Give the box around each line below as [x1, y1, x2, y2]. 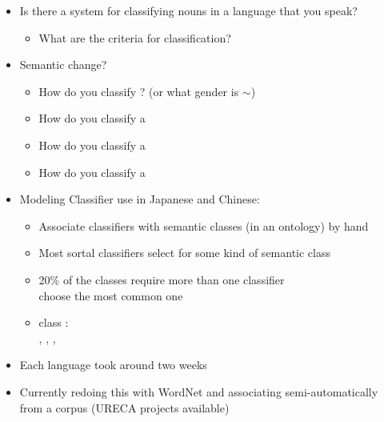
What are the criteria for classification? [38, 29, 231, 46]
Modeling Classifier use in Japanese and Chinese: [19, 191, 260, 207]
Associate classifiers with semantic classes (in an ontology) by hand [38, 217, 369, 234]
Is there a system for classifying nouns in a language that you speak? [19, 2, 358, 18]
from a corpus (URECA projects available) [19, 399, 230, 416]
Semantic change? [19, 56, 107, 73]
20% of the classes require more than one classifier [38, 271, 285, 287]
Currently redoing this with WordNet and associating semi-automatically [19, 383, 378, 400]
